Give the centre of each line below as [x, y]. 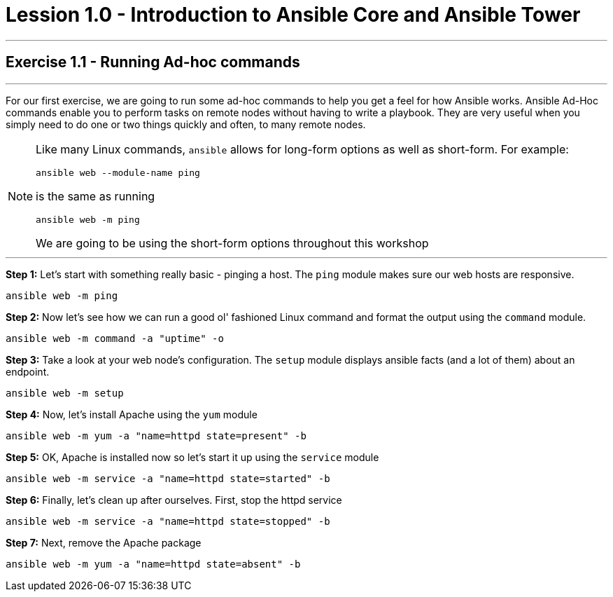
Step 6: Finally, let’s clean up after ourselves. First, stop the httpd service [174, 500]
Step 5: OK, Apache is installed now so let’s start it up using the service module [192, 457]
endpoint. [28, 371]
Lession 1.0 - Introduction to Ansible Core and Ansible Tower [293, 15]
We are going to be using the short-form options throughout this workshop [232, 243]
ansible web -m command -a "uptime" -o [115, 338]
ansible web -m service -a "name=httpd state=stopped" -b [168, 521]
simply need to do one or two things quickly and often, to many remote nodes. [186, 124]
